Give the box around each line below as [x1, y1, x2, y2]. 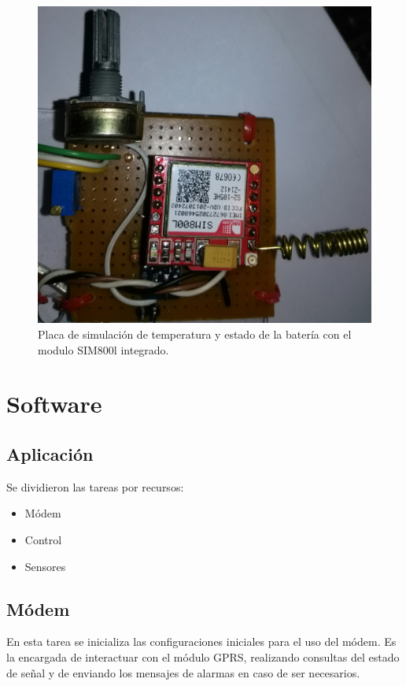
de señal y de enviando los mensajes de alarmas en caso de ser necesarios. [6, 664, 360, 680]
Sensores [24, 558, 66, 574]
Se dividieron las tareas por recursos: [6, 478, 184, 495]
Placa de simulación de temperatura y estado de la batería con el [38, 326, 352, 343]
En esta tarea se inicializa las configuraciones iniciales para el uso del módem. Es [6, 633, 397, 650]
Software [6, 387, 102, 420]
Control [24, 532, 62, 548]
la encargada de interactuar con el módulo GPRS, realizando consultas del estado [6, 649, 400, 665]
